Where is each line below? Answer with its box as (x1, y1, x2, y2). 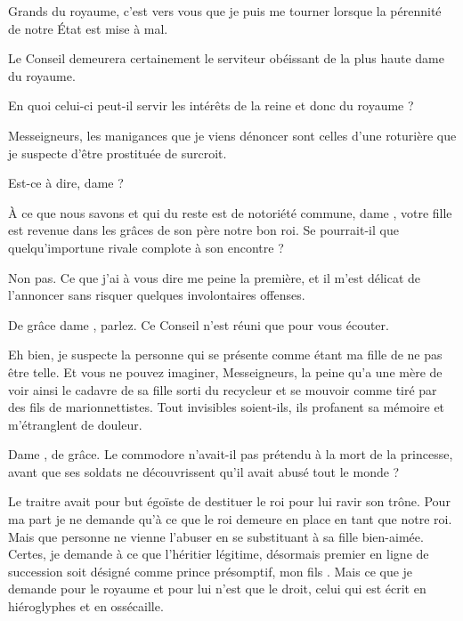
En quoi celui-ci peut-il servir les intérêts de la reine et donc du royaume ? (8, 96, 414, 115)
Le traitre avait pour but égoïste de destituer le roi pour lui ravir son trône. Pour (8, 492, 451, 511)
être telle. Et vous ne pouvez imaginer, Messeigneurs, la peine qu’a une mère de (8, 362, 443, 381)
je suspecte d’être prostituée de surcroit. (8, 143, 227, 162)
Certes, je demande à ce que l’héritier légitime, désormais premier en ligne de (8, 544, 429, 563)
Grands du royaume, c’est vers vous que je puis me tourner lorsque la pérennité (8, 2, 442, 20)
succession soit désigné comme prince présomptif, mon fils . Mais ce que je (8, 561, 413, 580)
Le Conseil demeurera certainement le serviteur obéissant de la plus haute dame (8, 49, 444, 68)
